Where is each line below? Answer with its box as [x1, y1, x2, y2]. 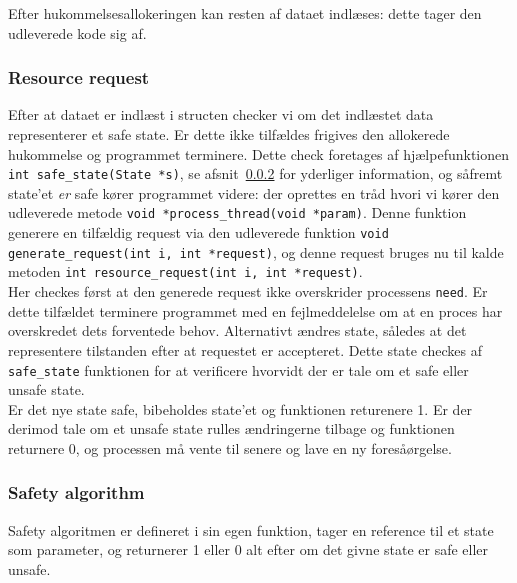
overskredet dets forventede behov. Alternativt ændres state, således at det [8, 320, 467, 341]
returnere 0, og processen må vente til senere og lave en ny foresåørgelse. [8, 437, 452, 458]
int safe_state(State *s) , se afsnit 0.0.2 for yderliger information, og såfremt [8, 163, 503, 184]
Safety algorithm [8, 480, 145, 505]
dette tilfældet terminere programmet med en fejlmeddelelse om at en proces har [8, 300, 503, 321]
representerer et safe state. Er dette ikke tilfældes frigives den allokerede [8, 124, 450, 144]
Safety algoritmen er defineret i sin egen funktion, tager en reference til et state [8, 519, 494, 540]
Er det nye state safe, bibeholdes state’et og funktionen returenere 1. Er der [8, 398, 473, 419]
